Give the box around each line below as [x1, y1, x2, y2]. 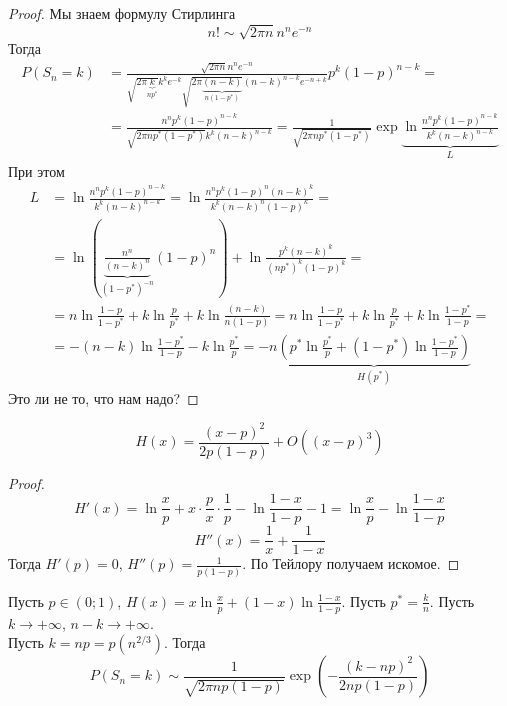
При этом [8, 160, 65, 181]
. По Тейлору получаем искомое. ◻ [242, 553, 460, 574]
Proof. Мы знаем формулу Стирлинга [8, 3, 236, 23]
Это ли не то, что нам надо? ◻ [8, 387, 199, 408]
